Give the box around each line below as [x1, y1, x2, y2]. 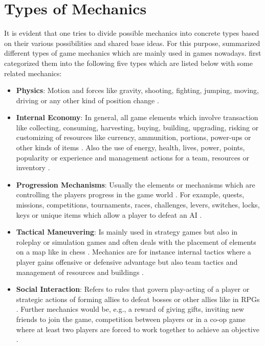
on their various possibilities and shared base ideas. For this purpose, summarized [4, 37, 260, 48]
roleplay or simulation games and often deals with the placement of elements [16, 236, 256, 247]
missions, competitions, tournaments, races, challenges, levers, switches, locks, [16, 199, 260, 210]
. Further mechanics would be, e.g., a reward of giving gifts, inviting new [16, 304, 244, 314]
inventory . [16, 162, 50, 173]
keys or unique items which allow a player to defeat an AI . [16, 209, 202, 220]
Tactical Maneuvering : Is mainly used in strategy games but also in [16, 226, 238, 237]
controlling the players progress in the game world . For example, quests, [16, 189, 245, 200]
